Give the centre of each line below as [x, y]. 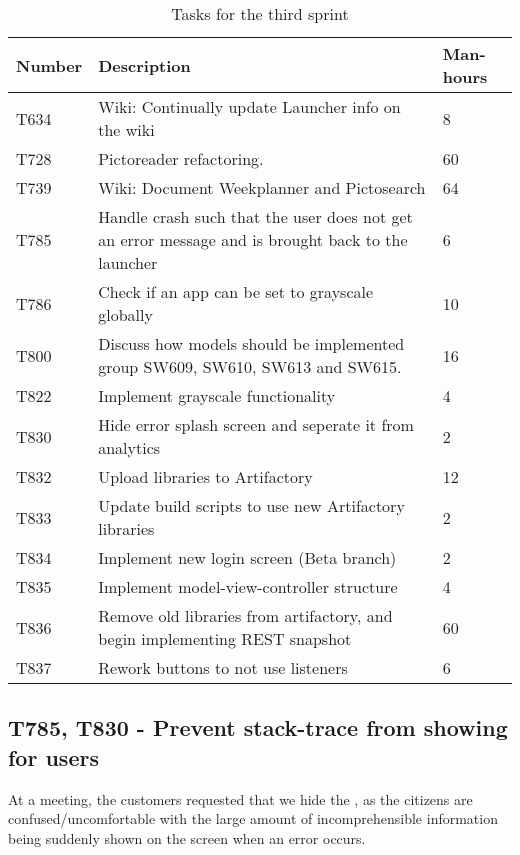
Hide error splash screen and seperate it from [256, 424]
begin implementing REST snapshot [225, 638]
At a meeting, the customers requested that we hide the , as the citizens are [240, 798]
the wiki [126, 129]
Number [49, 65]
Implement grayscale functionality [217, 395]
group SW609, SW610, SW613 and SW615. [250, 366]
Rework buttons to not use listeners [223, 667]
